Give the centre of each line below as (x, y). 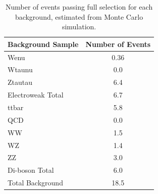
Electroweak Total (36, 95)
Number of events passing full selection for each (79, 7)
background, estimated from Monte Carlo (79, 16)
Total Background (35, 183)
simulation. (79, 27)
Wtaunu (20, 69)
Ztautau (20, 82)
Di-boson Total (31, 170)
